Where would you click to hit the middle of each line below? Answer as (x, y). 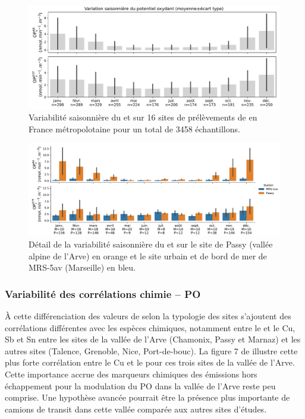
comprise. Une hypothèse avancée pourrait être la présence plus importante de (147, 397)
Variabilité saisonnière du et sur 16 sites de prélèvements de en (143, 117)
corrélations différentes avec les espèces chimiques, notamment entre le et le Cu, (150, 327)
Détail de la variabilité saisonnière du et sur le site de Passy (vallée (151, 244)
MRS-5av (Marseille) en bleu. (82, 267)
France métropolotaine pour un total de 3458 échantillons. (134, 128)
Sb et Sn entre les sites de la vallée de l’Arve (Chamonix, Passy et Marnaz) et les (153, 339)
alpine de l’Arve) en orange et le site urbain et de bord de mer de (148, 255)
